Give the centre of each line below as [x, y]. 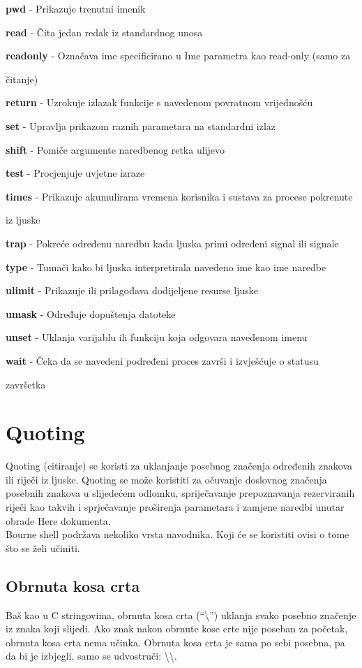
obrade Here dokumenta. [58, 520]
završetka [26, 384]
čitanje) [22, 79]
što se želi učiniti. [43, 547]
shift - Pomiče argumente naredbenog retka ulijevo [115, 149]
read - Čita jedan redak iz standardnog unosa [104, 32]
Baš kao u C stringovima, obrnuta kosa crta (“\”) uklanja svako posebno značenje [181, 615]
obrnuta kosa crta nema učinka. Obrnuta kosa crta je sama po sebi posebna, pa [175, 642]
